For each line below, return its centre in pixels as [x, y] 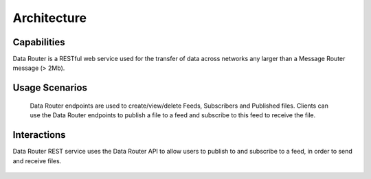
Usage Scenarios [50, 88]
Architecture [50, 18]
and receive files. [37, 160]
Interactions [39, 135]
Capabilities [39, 42]
